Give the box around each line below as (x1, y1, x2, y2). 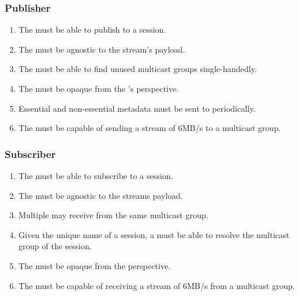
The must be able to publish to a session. (18, 23, 166, 36)
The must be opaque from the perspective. (18, 259, 171, 271)
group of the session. (18, 240, 92, 252)
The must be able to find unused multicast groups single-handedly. (18, 63, 257, 75)
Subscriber (5, 146, 56, 161)
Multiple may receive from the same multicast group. (18, 209, 208, 221)
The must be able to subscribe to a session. (18, 170, 173, 181)
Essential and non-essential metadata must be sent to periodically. (18, 102, 256, 114)
